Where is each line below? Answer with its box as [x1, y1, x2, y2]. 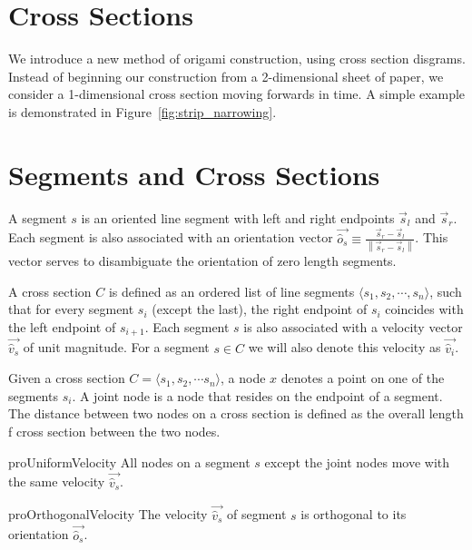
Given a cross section [8, 368, 125, 388]
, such [429, 281, 462, 300]
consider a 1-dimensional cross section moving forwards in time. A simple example [8, 84, 466, 103]
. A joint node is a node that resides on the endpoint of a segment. [72, 386, 443, 405]
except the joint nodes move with [264, 452, 450, 471]
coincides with [385, 300, 464, 319]
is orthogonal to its [300, 505, 407, 524]
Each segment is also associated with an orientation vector [8, 228, 333, 247]
